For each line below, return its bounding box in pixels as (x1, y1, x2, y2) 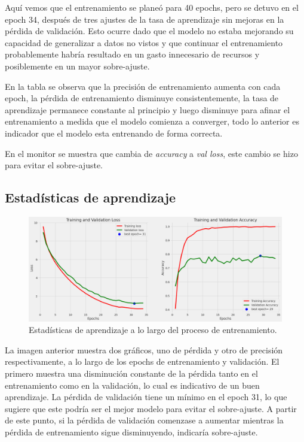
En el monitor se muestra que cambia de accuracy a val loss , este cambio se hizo (5, 147, 298, 159)
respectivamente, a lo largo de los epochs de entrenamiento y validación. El (5, 355, 280, 368)
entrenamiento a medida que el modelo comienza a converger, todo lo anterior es (5, 115, 299, 128)
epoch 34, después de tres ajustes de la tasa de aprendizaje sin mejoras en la (5, 13, 284, 25)
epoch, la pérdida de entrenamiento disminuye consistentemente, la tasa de (5, 92, 279, 104)
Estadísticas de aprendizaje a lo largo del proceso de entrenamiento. (29, 323, 277, 336)
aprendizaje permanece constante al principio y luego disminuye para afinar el (5, 103, 290, 116)
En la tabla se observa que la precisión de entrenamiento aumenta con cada (5, 80, 281, 92)
